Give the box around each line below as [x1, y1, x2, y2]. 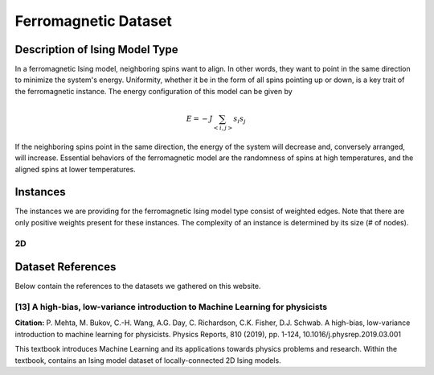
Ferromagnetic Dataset [14, 12, 173, 30]
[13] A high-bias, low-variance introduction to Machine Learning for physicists [14, 302, 328, 313]
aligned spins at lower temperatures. [14, 164, 136, 174]
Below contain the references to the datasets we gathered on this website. [14, 282, 261, 291]
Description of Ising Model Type [14, 43, 178, 56]
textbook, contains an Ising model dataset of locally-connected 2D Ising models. [14, 355, 281, 365]
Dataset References [14, 260, 117, 274]
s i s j [233, 113, 247, 125]
